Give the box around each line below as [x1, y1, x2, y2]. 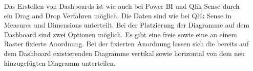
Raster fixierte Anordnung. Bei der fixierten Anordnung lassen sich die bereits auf [4, 39, 249, 49]
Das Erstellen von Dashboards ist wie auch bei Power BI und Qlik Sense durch [4, 1, 240, 11]
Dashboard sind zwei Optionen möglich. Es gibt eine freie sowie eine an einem [4, 29, 237, 39]
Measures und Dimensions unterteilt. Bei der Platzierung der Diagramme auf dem [4, 20, 250, 30]
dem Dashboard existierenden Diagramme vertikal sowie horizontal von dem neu [4, 48, 245, 58]
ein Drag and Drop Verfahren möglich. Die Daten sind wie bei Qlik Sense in [4, 10, 232, 20]
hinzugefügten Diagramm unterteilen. [4, 57, 116, 68]
